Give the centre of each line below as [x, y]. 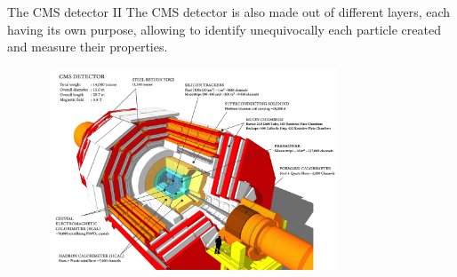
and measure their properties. [88, 47]
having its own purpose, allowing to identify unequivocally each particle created [224, 29]
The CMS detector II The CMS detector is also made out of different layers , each [229, 12]
